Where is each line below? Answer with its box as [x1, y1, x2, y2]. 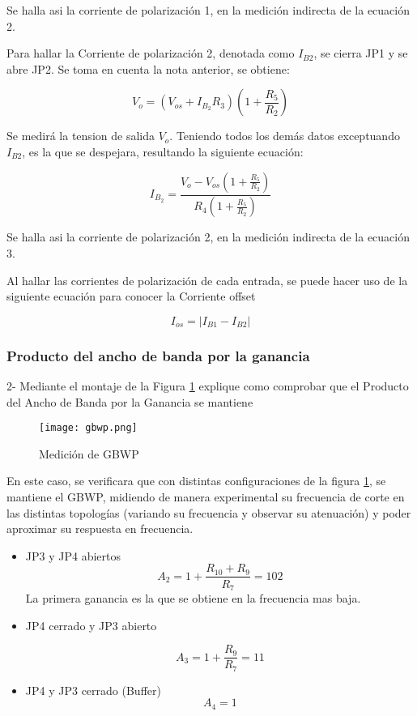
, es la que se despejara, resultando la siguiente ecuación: [22, 143, 304, 160]
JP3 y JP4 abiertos [25, 547, 121, 564]
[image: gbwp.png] [39, 422, 138, 434]
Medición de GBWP [39, 445, 139, 462]
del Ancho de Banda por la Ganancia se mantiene [6, 393, 253, 410]
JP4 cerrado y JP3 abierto [25, 616, 157, 633]
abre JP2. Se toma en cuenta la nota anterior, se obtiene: [6, 60, 290, 77]
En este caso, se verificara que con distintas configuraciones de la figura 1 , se [6, 472, 386, 489]
